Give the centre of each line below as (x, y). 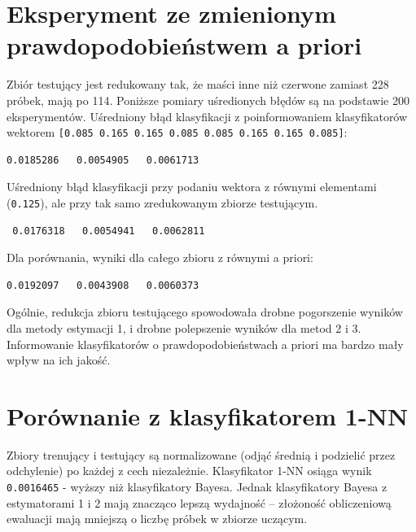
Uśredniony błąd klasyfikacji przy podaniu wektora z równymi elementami (192, 187)
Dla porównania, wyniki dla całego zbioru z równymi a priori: (160, 257)
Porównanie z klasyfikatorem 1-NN (208, 415)
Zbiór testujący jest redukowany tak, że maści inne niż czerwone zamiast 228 (198, 84)
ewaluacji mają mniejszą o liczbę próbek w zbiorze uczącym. (157, 519)
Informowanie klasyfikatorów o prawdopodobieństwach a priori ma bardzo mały (205, 344)
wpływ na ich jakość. (59, 360)
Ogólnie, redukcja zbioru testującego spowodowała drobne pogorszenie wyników (205, 312)
